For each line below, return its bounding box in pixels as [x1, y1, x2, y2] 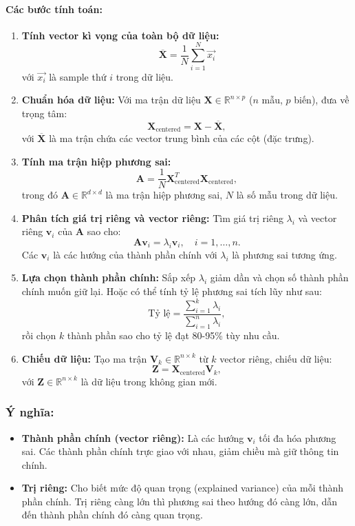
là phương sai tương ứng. [232, 247, 337, 261]
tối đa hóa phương [259, 430, 336, 445]
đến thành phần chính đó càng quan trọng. [21, 507, 203, 522]
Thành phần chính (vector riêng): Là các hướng [21, 430, 244, 445]
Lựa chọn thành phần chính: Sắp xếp [21, 270, 196, 285]
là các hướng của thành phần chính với [53, 247, 217, 261]
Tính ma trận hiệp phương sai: [21, 154, 171, 168]
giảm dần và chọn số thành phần [210, 270, 349, 285]
